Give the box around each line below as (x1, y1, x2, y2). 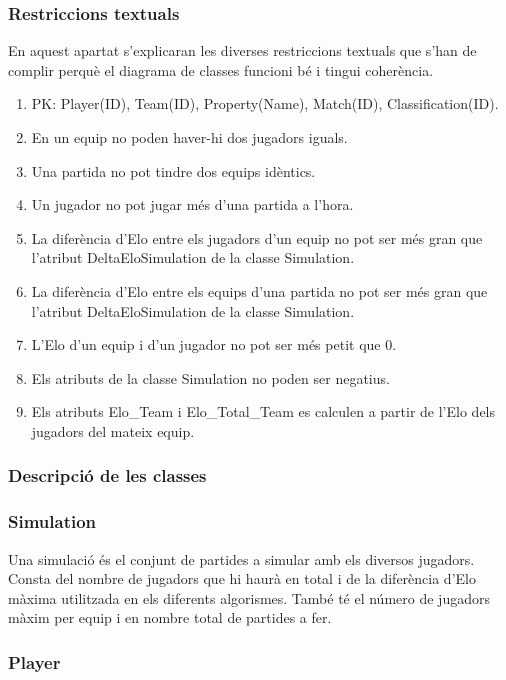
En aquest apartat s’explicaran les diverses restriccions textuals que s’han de (8, 40, 477, 61)
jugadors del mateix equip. (31, 420, 195, 441)
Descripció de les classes (8, 463, 207, 488)
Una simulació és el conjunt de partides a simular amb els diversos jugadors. (8, 548, 475, 569)
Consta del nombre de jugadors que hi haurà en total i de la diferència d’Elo (8, 568, 476, 589)
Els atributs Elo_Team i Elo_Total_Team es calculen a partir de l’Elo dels (31, 401, 495, 422)
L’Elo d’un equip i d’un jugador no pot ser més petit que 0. (31, 334, 397, 355)
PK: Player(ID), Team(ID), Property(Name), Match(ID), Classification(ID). (31, 93, 499, 114)
